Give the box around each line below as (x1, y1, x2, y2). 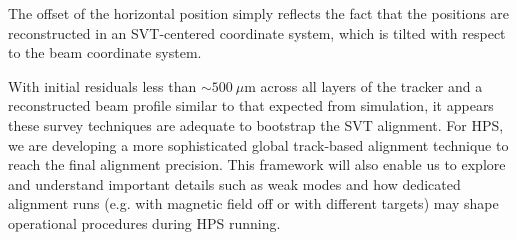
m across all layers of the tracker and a (244, 75, 483, 96)
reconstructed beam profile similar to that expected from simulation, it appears (8, 95, 494, 116)
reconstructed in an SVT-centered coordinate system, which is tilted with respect (8, 22, 506, 43)
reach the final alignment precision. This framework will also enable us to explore (8, 154, 506, 175)
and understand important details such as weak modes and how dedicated (8, 173, 461, 194)
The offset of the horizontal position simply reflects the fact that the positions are (8, 3, 510, 23)
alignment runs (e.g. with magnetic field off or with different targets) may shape (8, 193, 499, 214)
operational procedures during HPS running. (8, 212, 281, 233)
